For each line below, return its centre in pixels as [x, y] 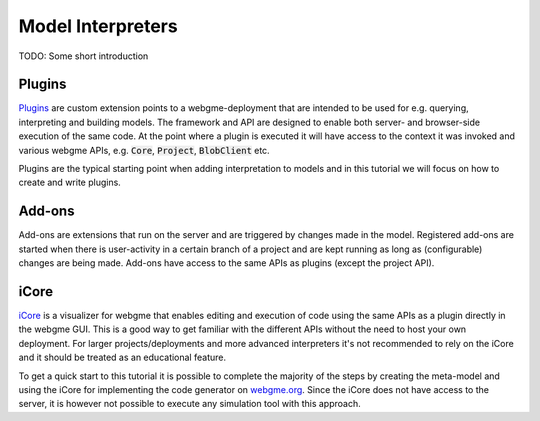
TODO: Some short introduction [83, 56]
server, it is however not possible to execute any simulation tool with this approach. [189, 404]
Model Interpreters [98, 26]
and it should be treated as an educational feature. [122, 357]
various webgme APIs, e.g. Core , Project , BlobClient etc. [144, 150]
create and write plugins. [70, 182]
